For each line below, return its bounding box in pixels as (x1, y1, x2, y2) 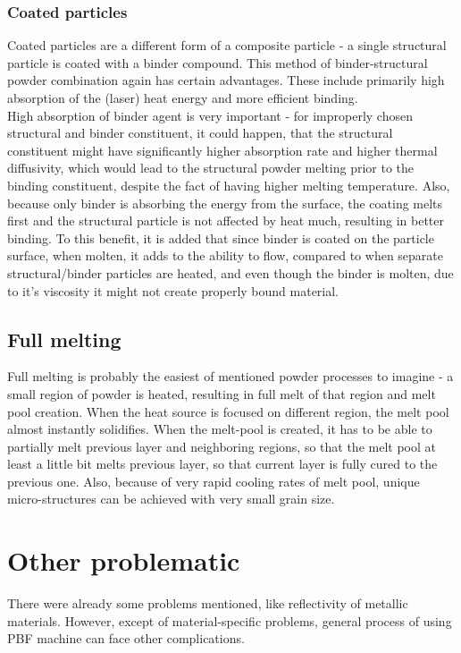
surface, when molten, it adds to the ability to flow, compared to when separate (7, 246, 443, 265)
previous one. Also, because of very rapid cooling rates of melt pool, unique (7, 471, 420, 490)
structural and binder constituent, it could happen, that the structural (7, 123, 393, 142)
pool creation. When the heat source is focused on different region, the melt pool (7, 402, 449, 420)
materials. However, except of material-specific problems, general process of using (7, 611, 452, 630)
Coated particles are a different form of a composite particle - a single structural (7, 36, 447, 55)
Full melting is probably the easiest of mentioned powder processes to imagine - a (7, 367, 454, 386)
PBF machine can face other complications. (7, 629, 245, 648)
